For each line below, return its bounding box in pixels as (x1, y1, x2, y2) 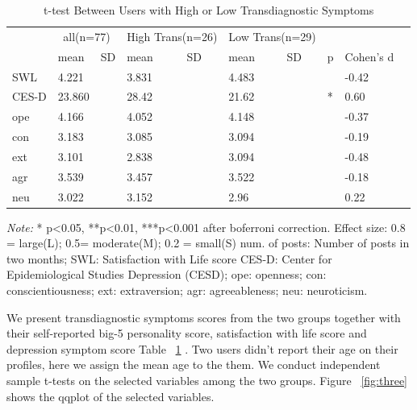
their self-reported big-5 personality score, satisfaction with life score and (6, 325, 367, 342)
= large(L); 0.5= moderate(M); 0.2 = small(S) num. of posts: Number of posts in (6, 234, 410, 251)
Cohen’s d (344, 48, 394, 64)
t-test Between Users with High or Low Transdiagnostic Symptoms (44, 2, 374, 18)
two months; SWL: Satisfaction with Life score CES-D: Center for (6, 250, 332, 267)
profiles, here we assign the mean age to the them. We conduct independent (6, 356, 381, 373)
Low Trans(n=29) (228, 27, 316, 44)
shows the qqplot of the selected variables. (6, 387, 215, 404)
